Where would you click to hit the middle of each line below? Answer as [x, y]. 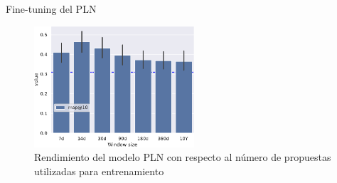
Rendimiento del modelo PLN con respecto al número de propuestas [183, 157]
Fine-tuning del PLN [51, 9]
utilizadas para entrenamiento [99, 171]
